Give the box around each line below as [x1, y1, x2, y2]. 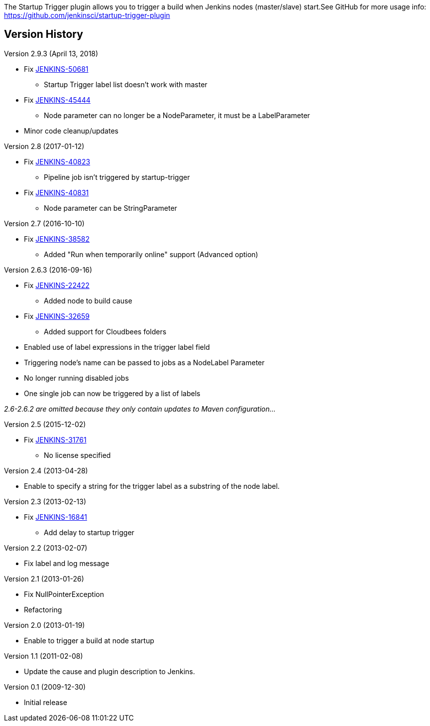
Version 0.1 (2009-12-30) [4, 682, 86, 691]
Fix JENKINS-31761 [24, 435, 87, 444]
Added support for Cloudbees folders [44, 327, 167, 336]
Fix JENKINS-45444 [24, 95, 91, 104]
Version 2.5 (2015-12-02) [4, 420, 86, 429]
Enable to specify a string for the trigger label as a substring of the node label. [24, 481, 280, 490]
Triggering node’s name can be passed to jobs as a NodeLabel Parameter [24, 358, 265, 367]
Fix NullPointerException [24, 589, 104, 598]
